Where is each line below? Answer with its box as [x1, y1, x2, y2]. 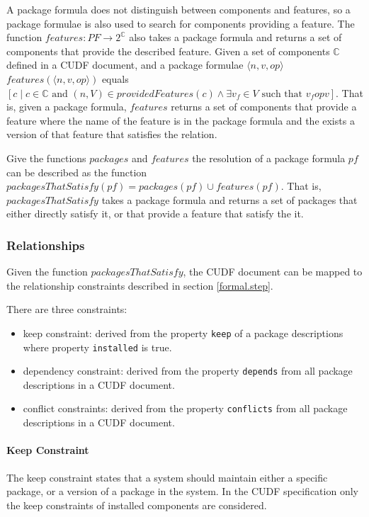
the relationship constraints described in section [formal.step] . [6, 278, 273, 292]
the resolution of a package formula [192, 150, 346, 165]
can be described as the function [6, 164, 147, 179]
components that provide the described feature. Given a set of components [6, 43, 330, 58]
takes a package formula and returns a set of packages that [101, 192, 358, 207]
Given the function [6, 264, 88, 279]
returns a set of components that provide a [171, 99, 357, 114]
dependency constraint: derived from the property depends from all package [23, 363, 353, 378]
